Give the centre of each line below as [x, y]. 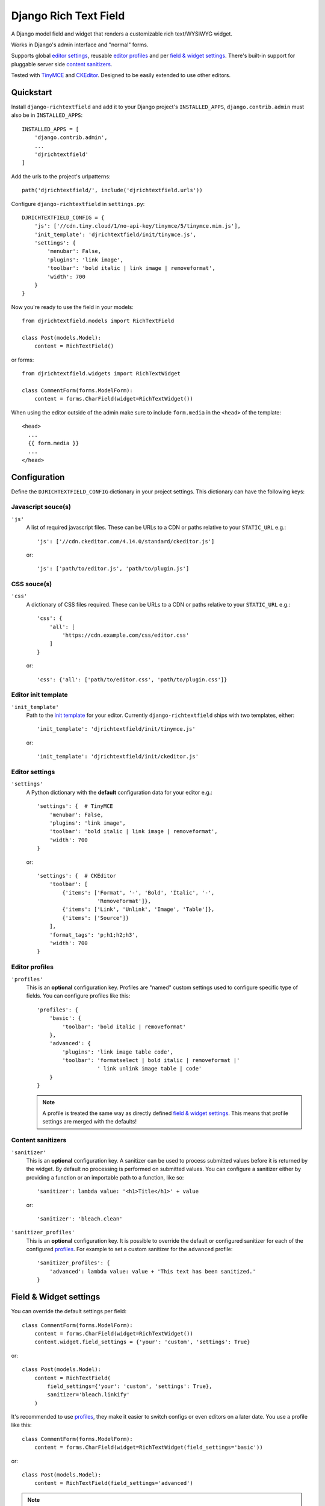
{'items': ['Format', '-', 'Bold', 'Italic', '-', [138, 892]
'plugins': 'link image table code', [118, 1052]
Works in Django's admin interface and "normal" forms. [80, 45]
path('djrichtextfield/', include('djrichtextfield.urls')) [112, 190]
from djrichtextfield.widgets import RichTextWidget [101, 374]
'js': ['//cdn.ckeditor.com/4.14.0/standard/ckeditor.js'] [126, 541]
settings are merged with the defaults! [89, 1122]
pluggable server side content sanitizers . [62, 64]
